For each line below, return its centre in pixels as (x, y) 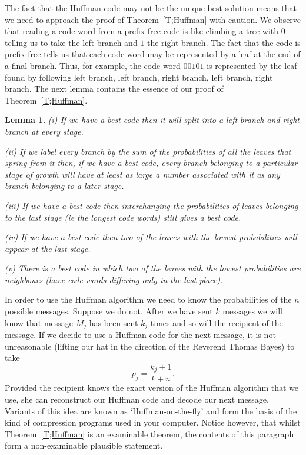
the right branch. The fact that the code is (224, 42)
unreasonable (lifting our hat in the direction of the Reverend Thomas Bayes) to (150, 346)
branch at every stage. (44, 131)
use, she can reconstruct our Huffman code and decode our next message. (137, 399)
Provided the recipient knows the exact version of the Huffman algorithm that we (152, 388)
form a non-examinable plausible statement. (84, 445)
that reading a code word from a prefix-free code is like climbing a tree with (142, 31)
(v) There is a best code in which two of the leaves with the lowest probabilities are (153, 268)
